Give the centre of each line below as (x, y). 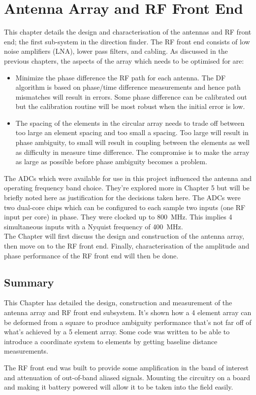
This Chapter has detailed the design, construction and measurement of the (118, 303)
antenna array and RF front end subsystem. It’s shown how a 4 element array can (128, 312)
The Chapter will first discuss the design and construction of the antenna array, (124, 236)
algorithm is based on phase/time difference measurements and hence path (128, 87)
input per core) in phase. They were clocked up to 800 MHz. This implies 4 (118, 217)
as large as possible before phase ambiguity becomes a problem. (111, 162)
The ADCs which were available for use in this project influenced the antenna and (128, 178)
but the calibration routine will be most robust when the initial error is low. (130, 106)
